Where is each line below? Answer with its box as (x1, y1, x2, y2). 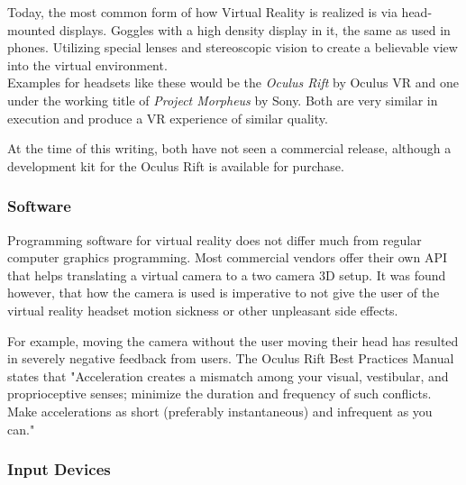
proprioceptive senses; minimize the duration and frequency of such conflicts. (7, 384, 432, 403)
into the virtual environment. (7, 55, 168, 74)
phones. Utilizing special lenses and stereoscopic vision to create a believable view (7, 38, 458, 57)
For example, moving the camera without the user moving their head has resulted (7, 331, 459, 350)
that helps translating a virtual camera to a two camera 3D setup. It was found (7, 265, 446, 284)
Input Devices (7, 458, 111, 480)
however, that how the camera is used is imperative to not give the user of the (7, 283, 440, 302)
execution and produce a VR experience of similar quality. (7, 108, 328, 127)
